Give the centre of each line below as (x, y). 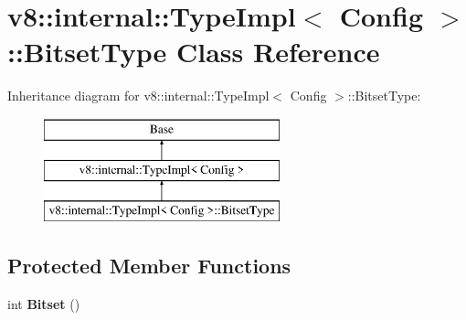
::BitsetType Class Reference (194, 52)
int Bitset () (44, 304)
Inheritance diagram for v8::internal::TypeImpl (138, 96)
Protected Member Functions (149, 266)
